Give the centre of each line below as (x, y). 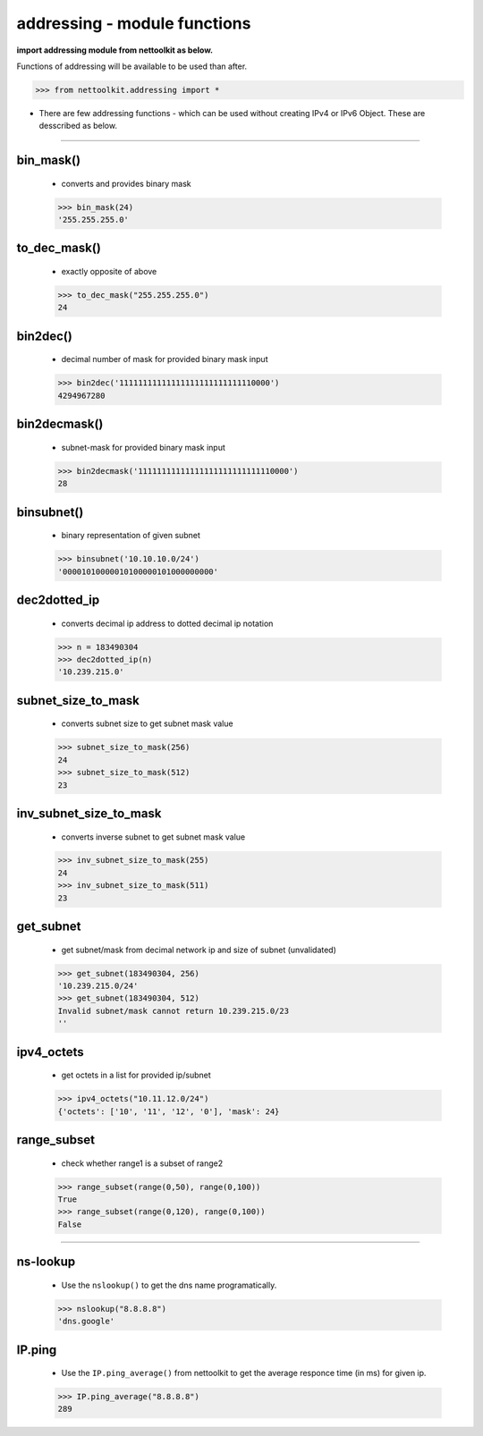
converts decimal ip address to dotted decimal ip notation (167, 623)
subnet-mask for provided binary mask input (143, 447)
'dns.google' (86, 1322)
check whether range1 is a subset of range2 (142, 1163)
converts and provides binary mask (126, 183)
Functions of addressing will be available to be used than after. (132, 66)
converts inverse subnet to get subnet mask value (153, 837)
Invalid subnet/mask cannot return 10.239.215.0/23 (174, 1011)
